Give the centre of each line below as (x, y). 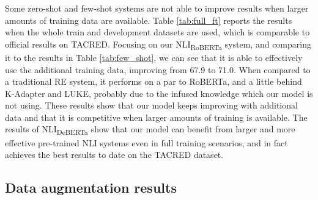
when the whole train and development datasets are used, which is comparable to (157, 32)
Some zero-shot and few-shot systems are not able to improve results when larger (157, 8)
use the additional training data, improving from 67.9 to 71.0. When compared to (158, 69)
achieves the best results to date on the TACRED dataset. (114, 155)
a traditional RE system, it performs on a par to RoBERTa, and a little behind (153, 81)
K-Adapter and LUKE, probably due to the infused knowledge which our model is (159, 93)
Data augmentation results (91, 187)
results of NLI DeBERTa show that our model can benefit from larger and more (150, 130)
